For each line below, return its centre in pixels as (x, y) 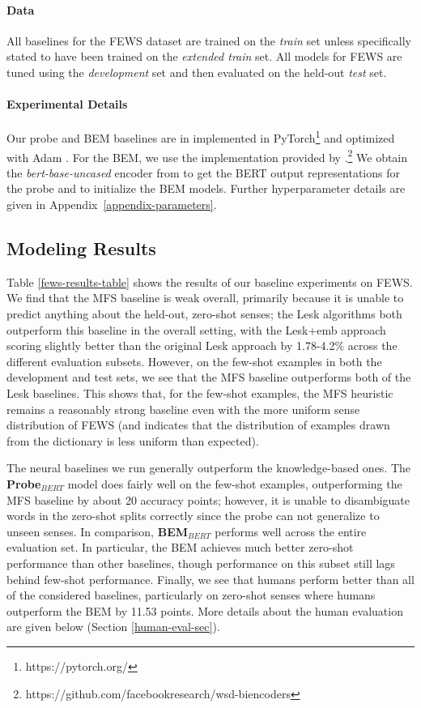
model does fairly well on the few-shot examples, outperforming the (235, 483)
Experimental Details (67, 104)
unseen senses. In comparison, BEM (98, 531)
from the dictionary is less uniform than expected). (133, 440)
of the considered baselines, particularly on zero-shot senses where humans (191, 595)
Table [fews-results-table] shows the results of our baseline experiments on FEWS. (210, 281)
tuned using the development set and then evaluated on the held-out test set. (197, 72)
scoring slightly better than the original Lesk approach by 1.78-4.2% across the (202, 345)
